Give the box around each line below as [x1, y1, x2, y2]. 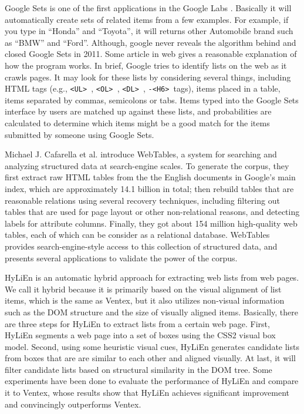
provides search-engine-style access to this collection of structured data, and [5, 240, 278, 252]
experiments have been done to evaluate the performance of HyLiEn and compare [5, 375, 299, 387]
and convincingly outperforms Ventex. [5, 398, 141, 410]
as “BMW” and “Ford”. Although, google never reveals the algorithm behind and [5, 36, 296, 48]
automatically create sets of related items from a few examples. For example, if [5, 13, 289, 25]
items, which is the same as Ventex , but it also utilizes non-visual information [5, 294, 285, 307]
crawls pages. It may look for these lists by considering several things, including [5, 70, 291, 83]
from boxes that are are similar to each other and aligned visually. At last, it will [5, 352, 296, 364]
